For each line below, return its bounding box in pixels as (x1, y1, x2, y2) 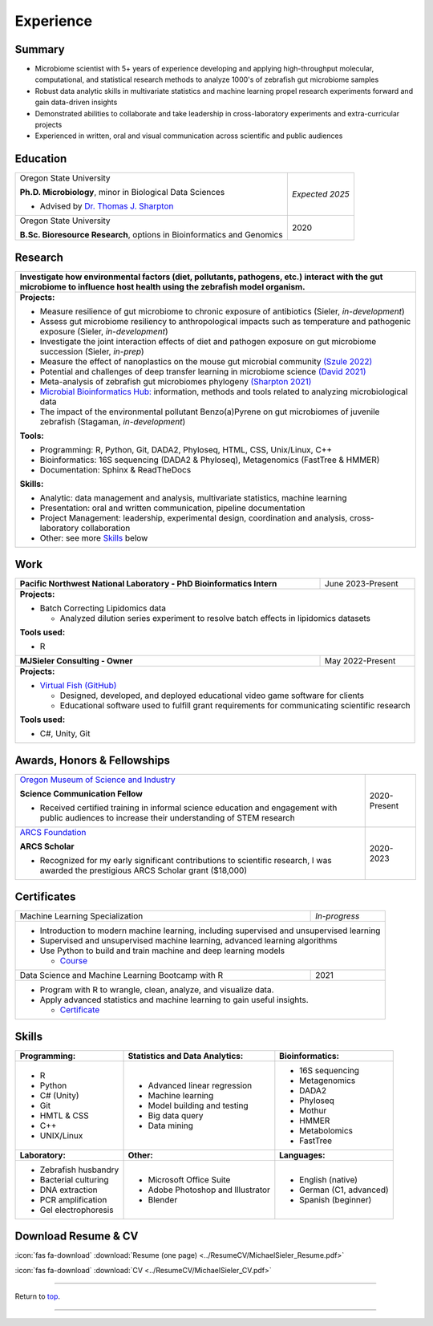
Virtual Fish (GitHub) (39, 680, 117, 691)
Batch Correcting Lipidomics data (39, 602, 167, 614)
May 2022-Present (325, 655, 396, 667)
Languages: (279, 1150, 326, 1161)
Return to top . (14, 1292, 60, 1301)
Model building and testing (148, 1100, 249, 1111)
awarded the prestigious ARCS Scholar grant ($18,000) (39, 865, 248, 876)
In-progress (315, 910, 360, 922)
